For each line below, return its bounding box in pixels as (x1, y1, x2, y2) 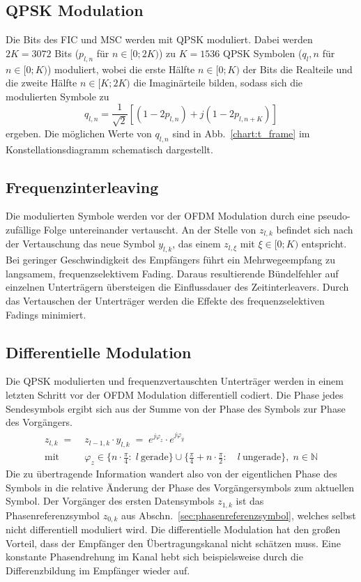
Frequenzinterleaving (6, 176, 159, 197)
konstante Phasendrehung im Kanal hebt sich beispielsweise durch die (6, 549, 303, 564)
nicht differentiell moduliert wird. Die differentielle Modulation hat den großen (6, 522, 341, 537)
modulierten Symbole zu (6, 89, 109, 103)
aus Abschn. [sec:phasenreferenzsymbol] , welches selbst (121, 507, 356, 522)
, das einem (172, 236, 221, 251)
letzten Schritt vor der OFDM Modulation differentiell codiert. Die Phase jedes (6, 388, 344, 402)
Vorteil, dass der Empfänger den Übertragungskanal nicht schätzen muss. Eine (6, 535, 341, 550)
